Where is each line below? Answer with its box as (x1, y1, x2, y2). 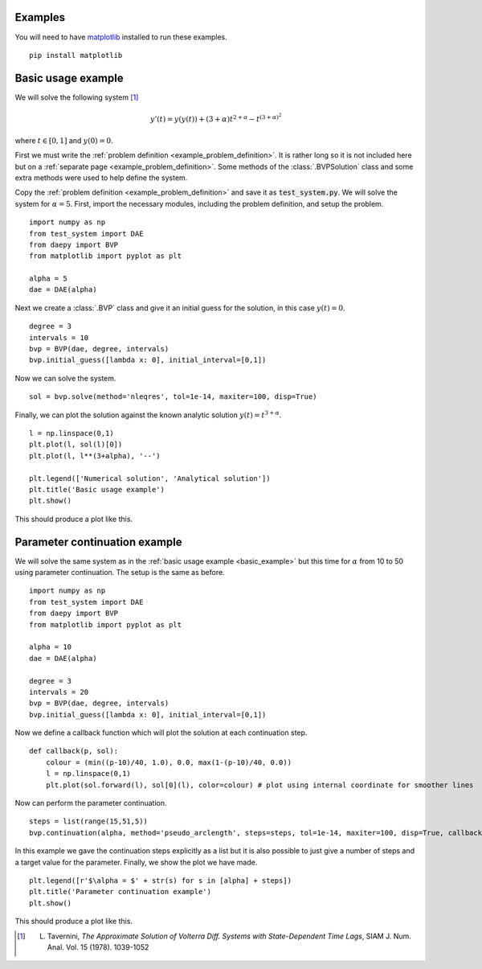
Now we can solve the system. (14, 373, 116, 383)
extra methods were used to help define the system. (14, 173, 188, 183)
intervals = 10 (29, 333, 89, 342)
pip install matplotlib (29, 51, 123, 60)
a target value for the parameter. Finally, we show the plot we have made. (14, 857, 258, 867)
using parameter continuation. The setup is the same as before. (14, 568, 225, 577)
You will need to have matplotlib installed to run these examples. (14, 32, 228, 42)
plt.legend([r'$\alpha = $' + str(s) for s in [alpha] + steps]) (29, 877, 292, 885)
